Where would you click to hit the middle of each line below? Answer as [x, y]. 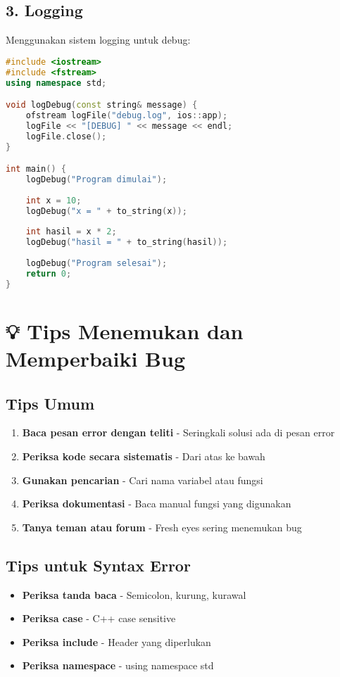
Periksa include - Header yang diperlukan [117, 641]
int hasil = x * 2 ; [71, 232]
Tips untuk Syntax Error [98, 565]
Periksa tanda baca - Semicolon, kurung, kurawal [134, 594]
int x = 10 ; [53, 200]
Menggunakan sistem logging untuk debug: [98, 40]
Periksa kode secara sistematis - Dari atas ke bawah [144, 456]
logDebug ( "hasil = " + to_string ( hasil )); [127, 242]
